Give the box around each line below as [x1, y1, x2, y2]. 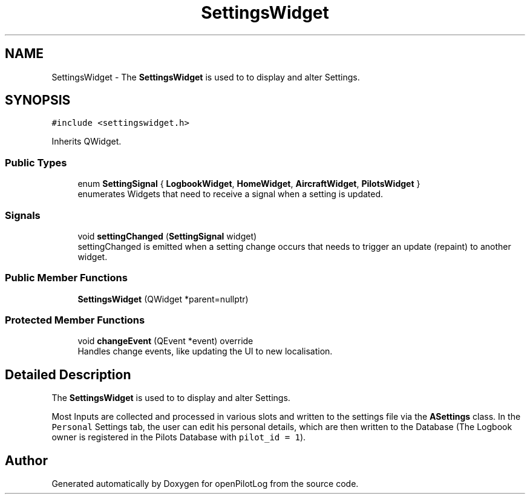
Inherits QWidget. [51, 136, 122, 147]
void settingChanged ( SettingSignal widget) [77, 230, 257, 241]
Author [5, 452, 48, 468]
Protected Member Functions [5, 314, 145, 327]
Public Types [5, 156, 67, 169]
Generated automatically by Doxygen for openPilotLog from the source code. [51, 478, 359, 489]
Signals [5, 209, 41, 221]
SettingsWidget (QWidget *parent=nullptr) [77, 293, 249, 304]
